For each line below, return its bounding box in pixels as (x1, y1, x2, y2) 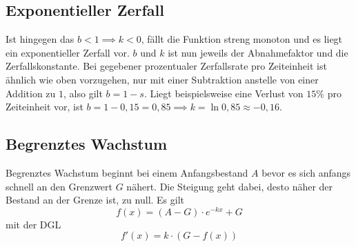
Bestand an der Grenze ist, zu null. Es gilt (6, 192, 185, 207)
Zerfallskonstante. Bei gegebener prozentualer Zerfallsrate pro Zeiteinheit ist (6, 59, 327, 73)
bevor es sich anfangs (261, 165, 351, 179)
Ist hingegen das (6, 32, 75, 46)
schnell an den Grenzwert (6, 179, 113, 193)
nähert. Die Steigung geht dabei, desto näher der (126, 179, 333, 193)
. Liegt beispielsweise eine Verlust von (144, 86, 304, 100)
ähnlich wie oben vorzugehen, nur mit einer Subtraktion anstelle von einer (6, 72, 319, 86)
